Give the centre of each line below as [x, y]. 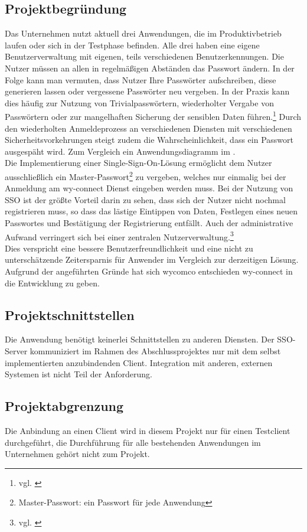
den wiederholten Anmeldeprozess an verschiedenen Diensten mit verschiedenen [148, 128]
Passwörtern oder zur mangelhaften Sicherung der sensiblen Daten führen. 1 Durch [153, 116]
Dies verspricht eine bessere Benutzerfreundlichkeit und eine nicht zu [129, 248]
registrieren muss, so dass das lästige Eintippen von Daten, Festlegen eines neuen [151, 211]
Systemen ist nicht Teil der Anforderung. [79, 374]
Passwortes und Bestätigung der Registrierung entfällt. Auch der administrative [149, 223]
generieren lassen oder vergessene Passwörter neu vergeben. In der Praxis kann [147, 91]
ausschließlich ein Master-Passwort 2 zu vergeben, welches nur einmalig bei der [146, 175]
